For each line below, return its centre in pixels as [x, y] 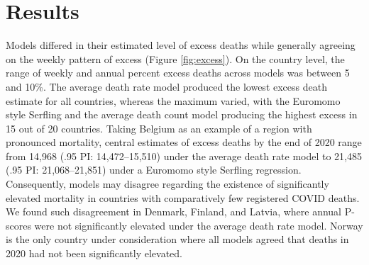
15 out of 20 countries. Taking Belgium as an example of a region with [159, 128]
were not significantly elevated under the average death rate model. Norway [199, 225]
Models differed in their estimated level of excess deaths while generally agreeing [181, 45]
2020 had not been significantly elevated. [94, 253]
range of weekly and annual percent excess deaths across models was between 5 [178, 73]
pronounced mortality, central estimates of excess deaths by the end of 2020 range [184, 142]
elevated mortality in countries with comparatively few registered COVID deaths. [183, 197]
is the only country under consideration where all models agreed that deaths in [177, 239]
